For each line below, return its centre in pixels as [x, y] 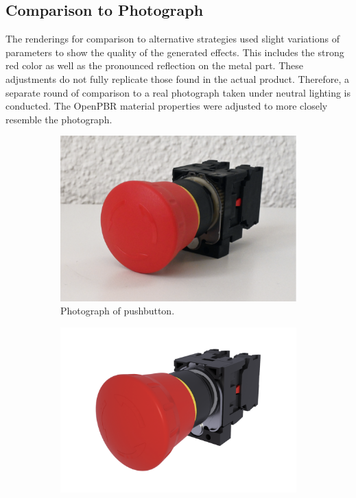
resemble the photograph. [59, 119]
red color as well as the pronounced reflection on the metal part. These [154, 65]
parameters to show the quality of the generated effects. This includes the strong [175, 52]
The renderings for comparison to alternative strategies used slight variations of [173, 39]
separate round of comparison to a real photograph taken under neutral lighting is [178, 92]
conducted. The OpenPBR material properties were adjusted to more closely [167, 106]
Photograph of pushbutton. [118, 311]
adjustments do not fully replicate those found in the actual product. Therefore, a [177, 78]
